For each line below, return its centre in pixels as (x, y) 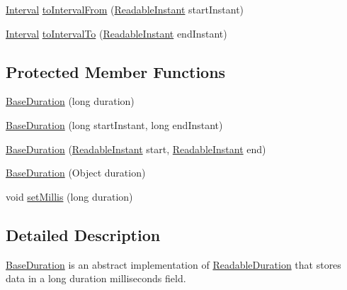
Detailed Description (83, 234)
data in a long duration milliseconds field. (96, 278)
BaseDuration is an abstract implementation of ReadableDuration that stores (173, 264)
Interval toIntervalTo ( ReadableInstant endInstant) (116, 33)
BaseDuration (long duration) (70, 101)
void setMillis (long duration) (69, 196)
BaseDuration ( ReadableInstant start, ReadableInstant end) (136, 149)
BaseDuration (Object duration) (76, 173)
